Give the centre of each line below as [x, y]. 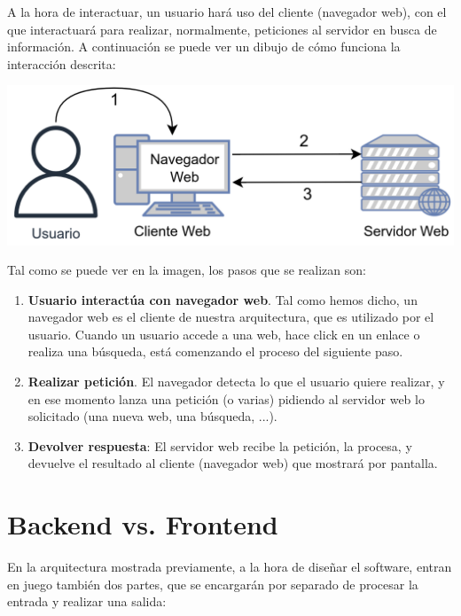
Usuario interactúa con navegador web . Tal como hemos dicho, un [223, 299]
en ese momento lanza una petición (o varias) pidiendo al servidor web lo [226, 398]
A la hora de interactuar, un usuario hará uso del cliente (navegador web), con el [227, 12]
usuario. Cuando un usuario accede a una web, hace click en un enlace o [224, 334]
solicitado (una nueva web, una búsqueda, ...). [152, 416]
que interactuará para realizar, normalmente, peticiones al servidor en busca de [222, 29]
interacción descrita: [62, 63]
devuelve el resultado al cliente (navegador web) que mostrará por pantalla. [233, 463]
